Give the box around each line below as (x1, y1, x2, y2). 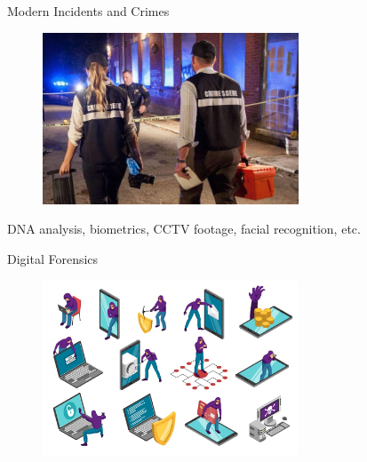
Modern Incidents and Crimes (7, 2, 170, 20)
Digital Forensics (7, 249, 99, 267)
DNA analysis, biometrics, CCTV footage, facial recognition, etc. (7, 219, 361, 238)
